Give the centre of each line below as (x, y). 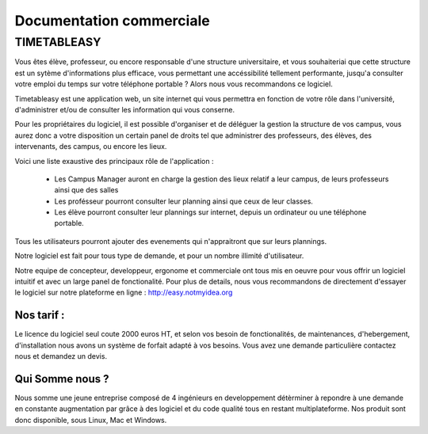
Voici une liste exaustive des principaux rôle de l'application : (114, 161)
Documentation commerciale (112, 21)
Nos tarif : (40, 316)
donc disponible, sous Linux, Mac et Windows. (91, 420)
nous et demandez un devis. (61, 356)
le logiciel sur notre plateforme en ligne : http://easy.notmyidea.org (124, 292)
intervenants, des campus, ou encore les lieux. (91, 147)
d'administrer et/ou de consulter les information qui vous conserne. (125, 109)
